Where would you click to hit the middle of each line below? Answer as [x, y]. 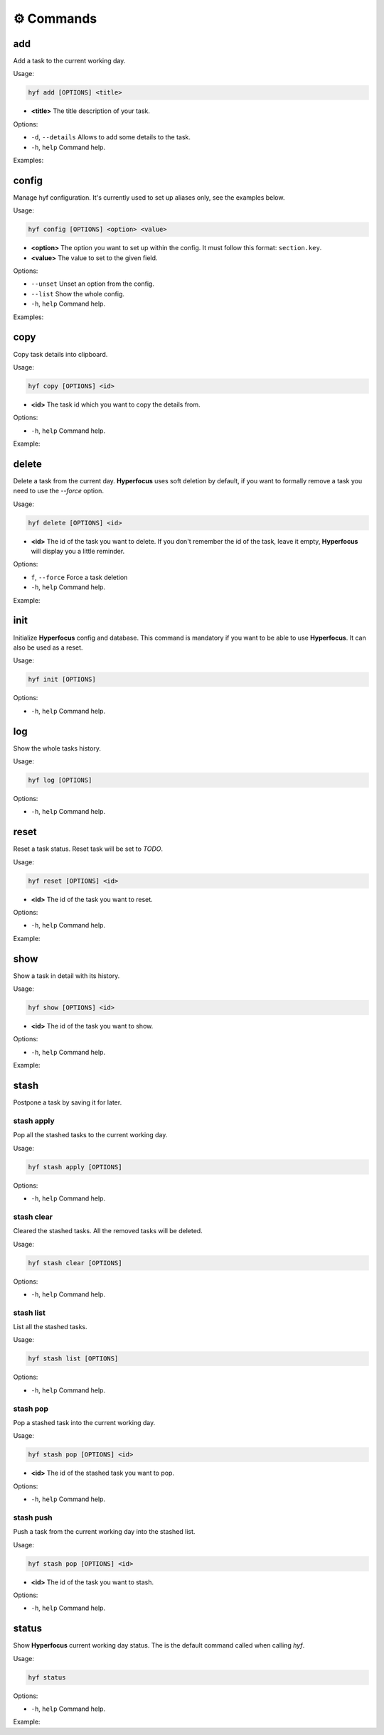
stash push [33, 1518]
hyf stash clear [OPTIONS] [75, 1263]
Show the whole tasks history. [57, 748]
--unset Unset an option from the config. [92, 284]
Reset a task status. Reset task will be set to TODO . [88, 849]
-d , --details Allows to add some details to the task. [111, 137]
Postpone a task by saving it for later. [68, 1102]
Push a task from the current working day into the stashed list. [104, 1532]
